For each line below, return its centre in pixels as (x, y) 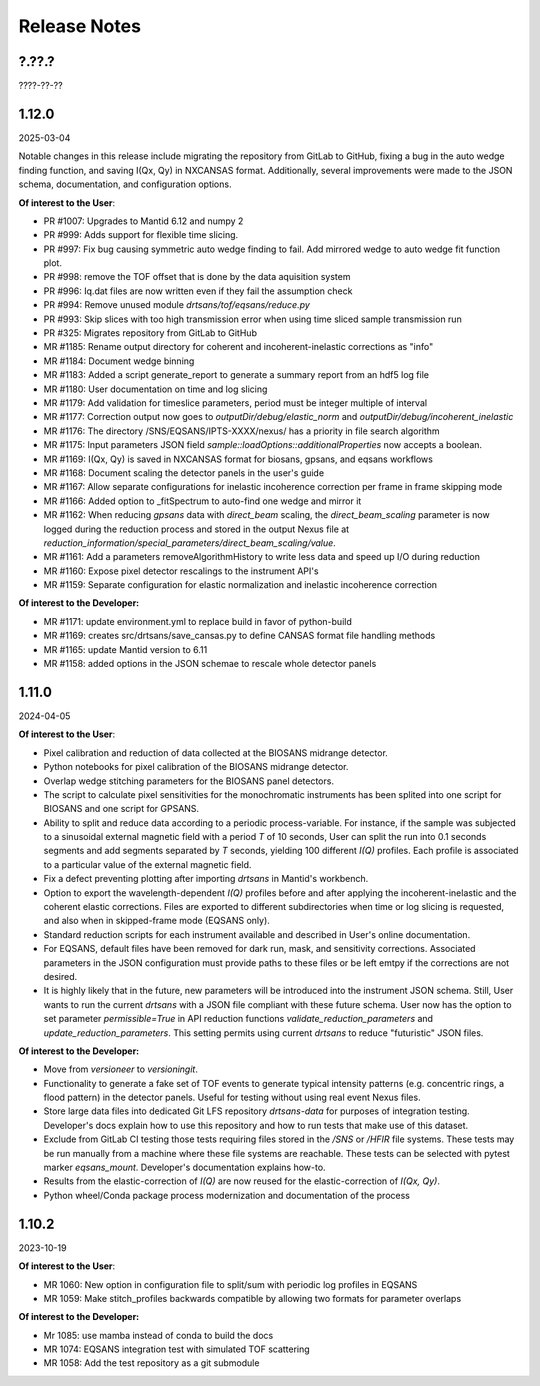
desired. (60, 976)
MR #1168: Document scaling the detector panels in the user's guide (184, 472)
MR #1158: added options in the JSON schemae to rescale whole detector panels (210, 664)
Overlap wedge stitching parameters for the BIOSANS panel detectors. (189, 781)
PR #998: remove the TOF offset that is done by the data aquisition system (197, 277)
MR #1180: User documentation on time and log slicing (155, 389)
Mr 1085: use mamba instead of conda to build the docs (158, 1335)
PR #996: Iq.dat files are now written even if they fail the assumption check (198, 291)
